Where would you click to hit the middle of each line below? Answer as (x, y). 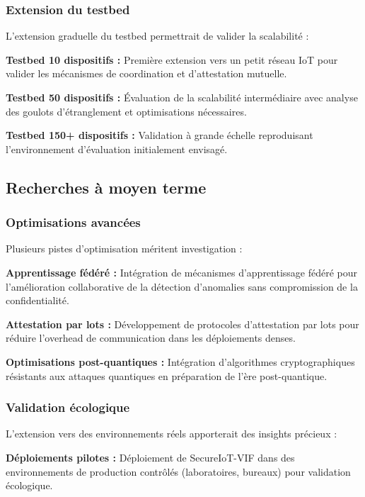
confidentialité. (37, 300)
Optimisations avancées (73, 222)
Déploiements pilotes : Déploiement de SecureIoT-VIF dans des (150, 457)
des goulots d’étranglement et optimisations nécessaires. (126, 111)
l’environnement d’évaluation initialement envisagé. (117, 149)
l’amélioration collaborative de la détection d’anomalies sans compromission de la (182, 286)
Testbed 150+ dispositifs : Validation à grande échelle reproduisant (160, 135)
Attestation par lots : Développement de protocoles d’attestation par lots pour (182, 324)
